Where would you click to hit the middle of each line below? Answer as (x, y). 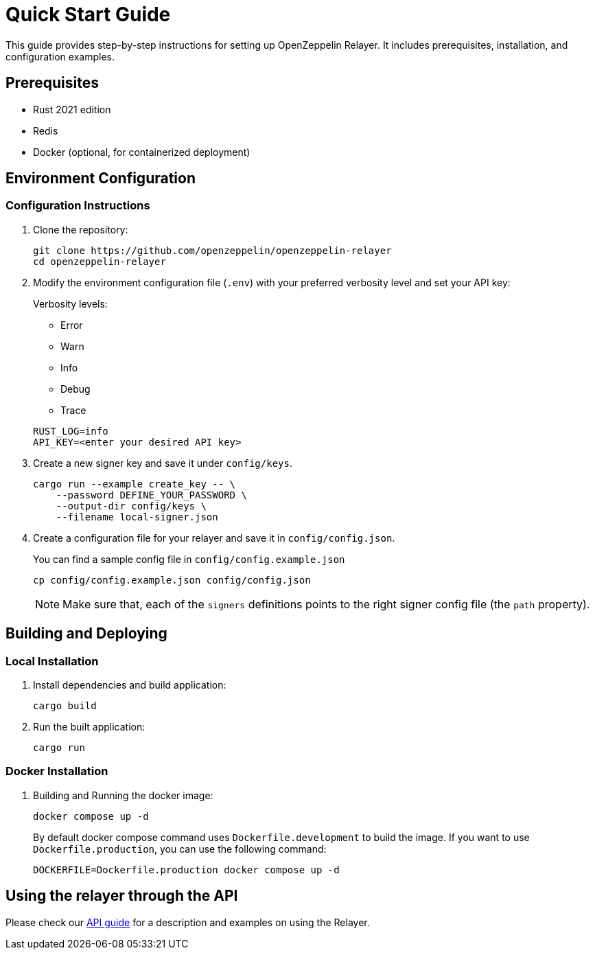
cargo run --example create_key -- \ (135, 484)
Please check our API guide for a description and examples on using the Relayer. (188, 922)
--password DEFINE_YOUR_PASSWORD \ (151, 495)
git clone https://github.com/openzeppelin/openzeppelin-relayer (212, 250)
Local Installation (52, 661)
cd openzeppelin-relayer (100, 261)
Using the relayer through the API (122, 896)
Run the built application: (89, 727)
